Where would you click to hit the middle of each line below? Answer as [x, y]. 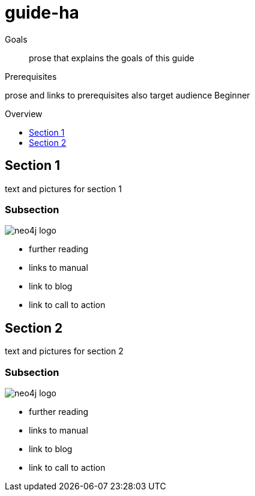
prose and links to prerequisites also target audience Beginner [127, 95]
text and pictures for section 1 [63, 189]
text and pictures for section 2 [64, 351]
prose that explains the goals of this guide [112, 58]
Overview [24, 113]
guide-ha [42, 13]
